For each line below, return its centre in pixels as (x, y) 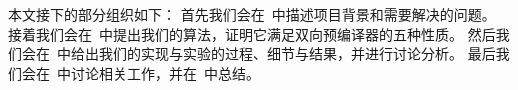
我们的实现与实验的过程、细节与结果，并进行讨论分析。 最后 (297, 53)
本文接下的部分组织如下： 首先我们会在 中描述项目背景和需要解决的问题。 (252, 14)
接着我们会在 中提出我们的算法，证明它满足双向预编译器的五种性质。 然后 (252, 33)
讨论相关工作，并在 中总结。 (165, 72)
